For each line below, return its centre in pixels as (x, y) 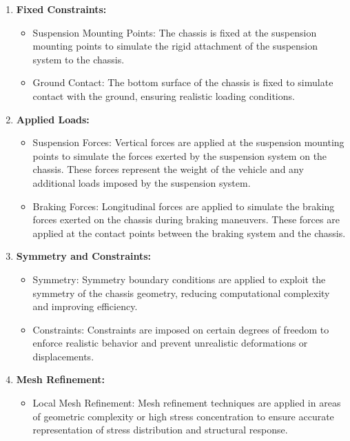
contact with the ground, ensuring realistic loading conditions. (164, 95)
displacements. (63, 356)
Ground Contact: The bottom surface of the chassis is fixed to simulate (183, 82)
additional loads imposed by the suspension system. (142, 182)
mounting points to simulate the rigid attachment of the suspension (175, 46)
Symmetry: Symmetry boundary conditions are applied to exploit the (179, 279)
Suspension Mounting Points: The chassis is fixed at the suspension (175, 32)
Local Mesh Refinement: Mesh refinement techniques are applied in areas (187, 403)
